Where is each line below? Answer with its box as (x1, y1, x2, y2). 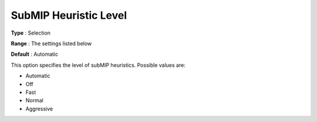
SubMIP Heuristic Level (11, 9, 127, 22)
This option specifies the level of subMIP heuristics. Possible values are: (11, 62, 186, 69)
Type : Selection (11, 29, 51, 36)
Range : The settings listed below (11, 40, 92, 47)
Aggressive (25, 105, 53, 112)
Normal (25, 97, 43, 104)
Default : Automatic (11, 50, 59, 58)
